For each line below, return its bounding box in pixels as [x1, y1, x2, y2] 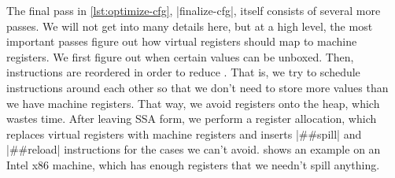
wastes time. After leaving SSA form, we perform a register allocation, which [6, 110, 377, 127]
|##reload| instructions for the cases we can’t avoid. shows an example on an [6, 141, 381, 158]
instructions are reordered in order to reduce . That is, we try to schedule [6, 64, 360, 80]
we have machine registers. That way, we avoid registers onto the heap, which [6, 95, 380, 111]
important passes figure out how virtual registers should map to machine [6, 33, 357, 50]
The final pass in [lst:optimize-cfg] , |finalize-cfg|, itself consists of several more [6, 2, 381, 18]
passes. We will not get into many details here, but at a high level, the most [6, 17, 373, 34]
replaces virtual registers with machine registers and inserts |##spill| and [6, 125, 362, 142]
